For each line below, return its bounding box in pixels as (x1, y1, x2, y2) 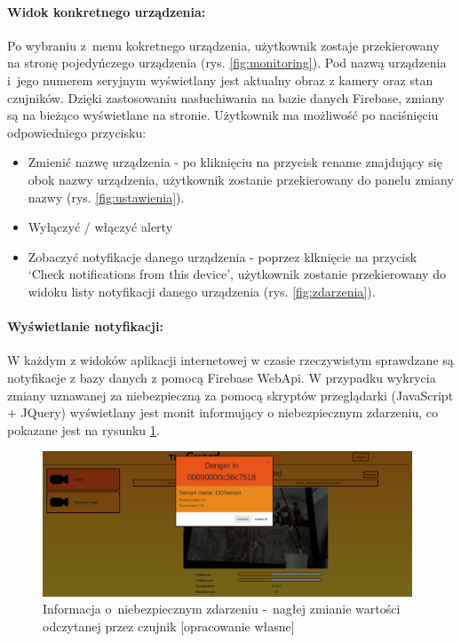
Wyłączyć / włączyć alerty (28, 218, 173, 236)
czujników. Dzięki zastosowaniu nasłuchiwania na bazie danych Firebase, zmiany (7, 88, 445, 107)
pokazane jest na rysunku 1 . (7, 420, 160, 439)
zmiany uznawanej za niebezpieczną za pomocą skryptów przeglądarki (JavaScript (7, 385, 454, 404)
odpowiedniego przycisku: (7, 123, 147, 141)
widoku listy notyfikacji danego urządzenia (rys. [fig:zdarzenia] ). (28, 281, 376, 300)
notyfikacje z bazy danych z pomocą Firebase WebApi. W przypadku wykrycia (7, 368, 436, 386)
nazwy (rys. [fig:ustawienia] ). (28, 187, 185, 206)
